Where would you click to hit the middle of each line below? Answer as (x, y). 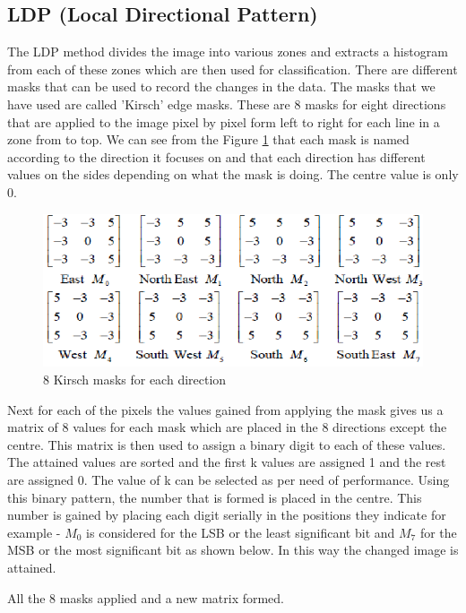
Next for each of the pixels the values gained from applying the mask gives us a (225, 409)
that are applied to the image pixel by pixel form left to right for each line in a (224, 121)
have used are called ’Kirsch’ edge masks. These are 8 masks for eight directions (227, 104)
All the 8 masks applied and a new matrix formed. (146, 597)
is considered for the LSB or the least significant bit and (241, 532)
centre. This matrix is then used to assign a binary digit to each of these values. (227, 444)
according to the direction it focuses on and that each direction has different (216, 156)
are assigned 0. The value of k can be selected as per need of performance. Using (229, 479)
